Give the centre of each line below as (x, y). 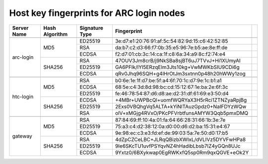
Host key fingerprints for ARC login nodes (97, 13)
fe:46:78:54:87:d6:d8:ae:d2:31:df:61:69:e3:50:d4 (172, 93)
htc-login (23, 97)
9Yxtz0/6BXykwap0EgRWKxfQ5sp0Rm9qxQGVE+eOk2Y (182, 153)
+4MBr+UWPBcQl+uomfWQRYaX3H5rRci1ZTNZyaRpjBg (181, 100)
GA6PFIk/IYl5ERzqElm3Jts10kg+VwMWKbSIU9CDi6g (177, 67)
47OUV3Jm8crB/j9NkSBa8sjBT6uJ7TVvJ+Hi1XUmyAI (178, 61)
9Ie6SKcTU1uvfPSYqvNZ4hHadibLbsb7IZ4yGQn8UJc (178, 146)
